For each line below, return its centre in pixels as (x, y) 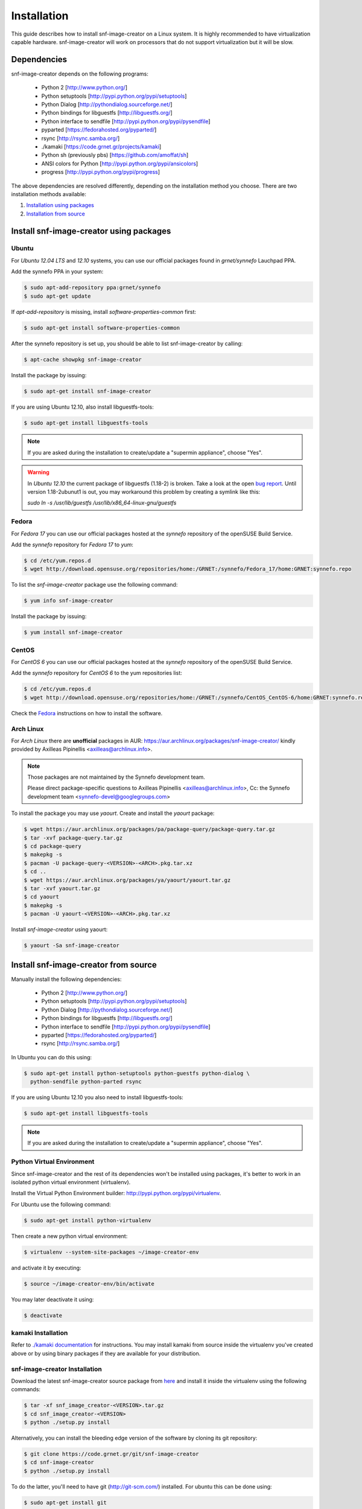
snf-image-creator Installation (56, 1369)
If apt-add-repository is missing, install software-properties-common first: (103, 311)
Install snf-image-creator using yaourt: (59, 930)
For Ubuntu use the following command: (61, 1204)
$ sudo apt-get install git (65, 1502)
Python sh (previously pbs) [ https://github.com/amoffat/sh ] (115, 155)
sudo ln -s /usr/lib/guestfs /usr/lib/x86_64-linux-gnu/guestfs (102, 503)
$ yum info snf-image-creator (68, 601)
